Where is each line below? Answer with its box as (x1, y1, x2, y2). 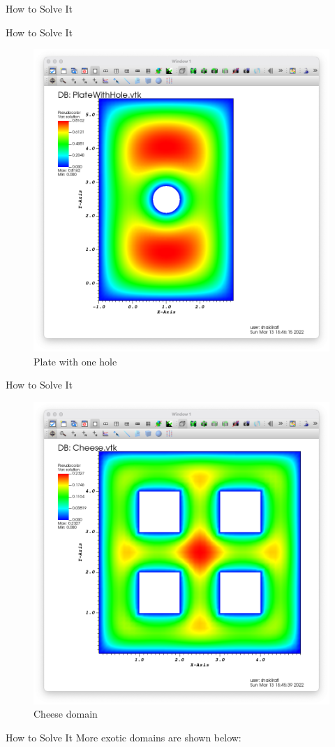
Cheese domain (33, 706, 98, 721)
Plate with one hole (33, 354, 117, 368)
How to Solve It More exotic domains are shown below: (6, 730, 241, 745)
